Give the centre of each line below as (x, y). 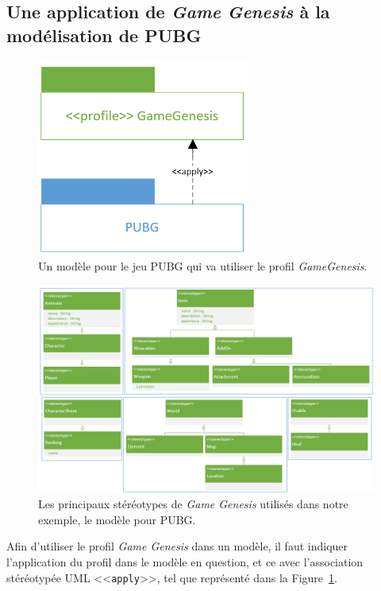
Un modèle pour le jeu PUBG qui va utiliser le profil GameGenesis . (203, 266)
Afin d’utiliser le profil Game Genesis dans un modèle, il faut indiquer (177, 546)
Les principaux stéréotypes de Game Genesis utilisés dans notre (193, 504)
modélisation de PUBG (104, 35)
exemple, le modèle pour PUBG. (117, 519)
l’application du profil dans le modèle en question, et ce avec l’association (185, 562)
